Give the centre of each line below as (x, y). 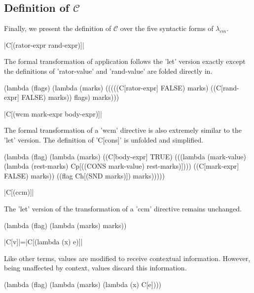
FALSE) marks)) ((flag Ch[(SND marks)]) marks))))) (84, 175)
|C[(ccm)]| (19, 192)
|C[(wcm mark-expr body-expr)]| (53, 113)
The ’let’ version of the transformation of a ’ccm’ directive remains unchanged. (123, 208)
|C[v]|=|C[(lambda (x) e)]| (43, 242)
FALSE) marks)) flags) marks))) (70, 97)
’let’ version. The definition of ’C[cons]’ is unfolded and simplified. (104, 139)
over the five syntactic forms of (167, 28)
